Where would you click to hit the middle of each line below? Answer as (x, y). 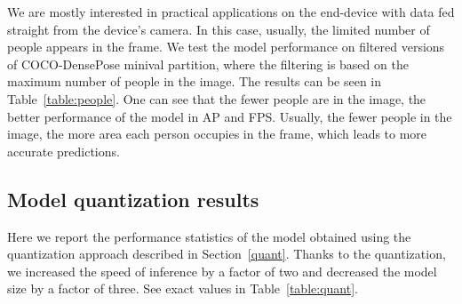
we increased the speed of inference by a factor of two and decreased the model (222, 271)
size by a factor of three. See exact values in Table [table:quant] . (183, 288)
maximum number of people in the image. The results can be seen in (195, 81)
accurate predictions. (64, 151)
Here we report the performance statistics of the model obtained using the (209, 236)
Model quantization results (133, 199)
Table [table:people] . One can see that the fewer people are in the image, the (217, 98)
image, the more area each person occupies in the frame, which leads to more (217, 134)
